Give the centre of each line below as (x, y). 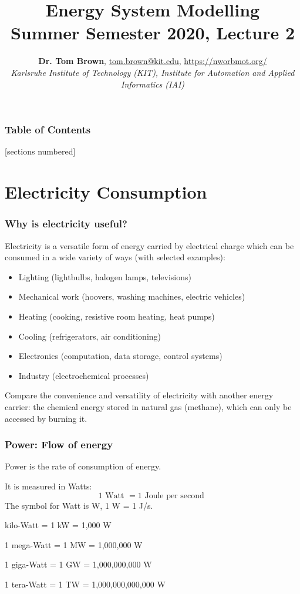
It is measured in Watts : (48, 486)
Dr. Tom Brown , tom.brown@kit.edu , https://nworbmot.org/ (153, 61)
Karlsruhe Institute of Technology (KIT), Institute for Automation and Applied (153, 72)
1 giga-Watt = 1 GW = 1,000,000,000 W (78, 564)
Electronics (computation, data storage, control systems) (120, 356)
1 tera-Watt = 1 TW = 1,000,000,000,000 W (85, 584)
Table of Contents (48, 130)
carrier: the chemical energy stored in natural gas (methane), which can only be (148, 406)
